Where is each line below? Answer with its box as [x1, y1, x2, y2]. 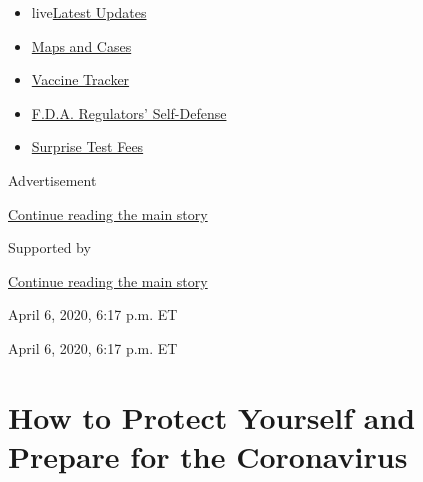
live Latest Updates [31, 2, 147, 22]
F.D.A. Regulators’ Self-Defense [31, 102, 227, 123]
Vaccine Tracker [31, 69, 130, 90]
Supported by [8, 237, 91, 258]
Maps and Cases [31, 35, 132, 56]
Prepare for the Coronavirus [8, 435, 408, 476]
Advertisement [8, 169, 97, 190]
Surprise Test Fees [31, 136, 144, 157]
